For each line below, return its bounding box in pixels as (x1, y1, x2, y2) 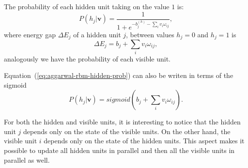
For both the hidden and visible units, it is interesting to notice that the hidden (4, 117, 241, 127)
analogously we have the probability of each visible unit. (4, 54, 170, 64)
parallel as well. (4, 154, 50, 165)
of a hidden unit (73, 29, 121, 39)
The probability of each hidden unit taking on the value (4, 1, 170, 11)
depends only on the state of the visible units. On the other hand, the (23, 126, 231, 136)
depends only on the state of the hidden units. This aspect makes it (44, 136, 245, 146)
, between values (126, 29, 174, 39)
